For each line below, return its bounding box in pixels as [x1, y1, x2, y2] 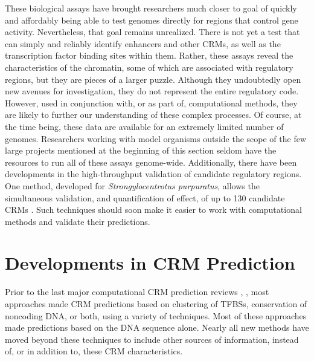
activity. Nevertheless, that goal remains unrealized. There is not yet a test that [5, 25, 300, 38]
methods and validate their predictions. [5, 215, 150, 227]
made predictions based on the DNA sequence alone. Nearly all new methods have [5, 321, 309, 334]
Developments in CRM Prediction [5, 250, 295, 275]
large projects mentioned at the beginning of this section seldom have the [5, 144, 277, 157]
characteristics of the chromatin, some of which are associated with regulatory [5, 60, 293, 73]
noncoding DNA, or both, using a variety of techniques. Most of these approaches [5, 309, 307, 322]
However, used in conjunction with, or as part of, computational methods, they [5, 96, 298, 109]
